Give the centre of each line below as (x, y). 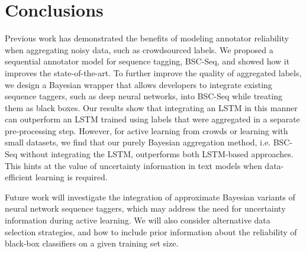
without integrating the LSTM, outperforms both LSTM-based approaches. (157, 154)
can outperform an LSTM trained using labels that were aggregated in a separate (152, 119)
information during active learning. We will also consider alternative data (138, 220)
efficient (19, 177)
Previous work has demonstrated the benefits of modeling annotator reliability (147, 38)
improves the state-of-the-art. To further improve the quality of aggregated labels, (153, 72)
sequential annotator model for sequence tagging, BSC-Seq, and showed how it (147, 61)
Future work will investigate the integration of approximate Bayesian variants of (150, 197)
